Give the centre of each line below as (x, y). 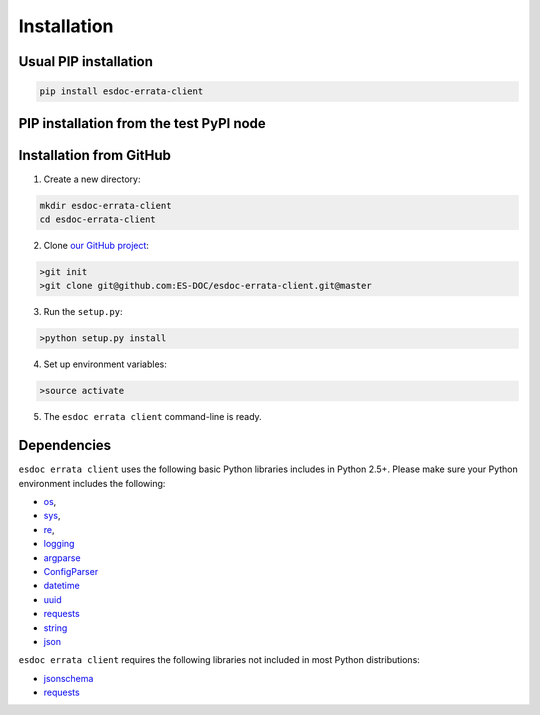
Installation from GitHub (95, 155)
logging (59, 544)
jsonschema (68, 678)
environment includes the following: (92, 483)
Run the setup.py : (83, 312)
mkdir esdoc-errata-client (105, 205)
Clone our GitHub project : (96, 246)
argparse (62, 557)
